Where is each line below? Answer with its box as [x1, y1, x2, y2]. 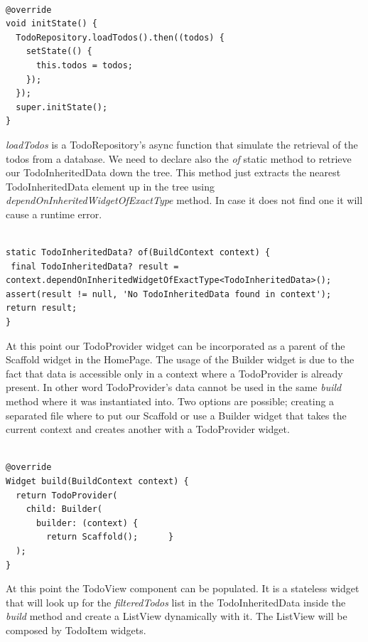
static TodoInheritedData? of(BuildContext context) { [6, 247, 271, 258]
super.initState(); [16, 102, 108, 112]
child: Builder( [26, 504, 103, 515]
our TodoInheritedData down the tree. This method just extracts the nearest [6, 165, 341, 180]
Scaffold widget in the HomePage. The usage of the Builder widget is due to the [6, 352, 355, 367]
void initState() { [6, 18, 97, 29]
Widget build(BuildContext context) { [6, 476, 189, 486]
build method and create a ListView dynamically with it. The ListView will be [6, 609, 347, 624]
